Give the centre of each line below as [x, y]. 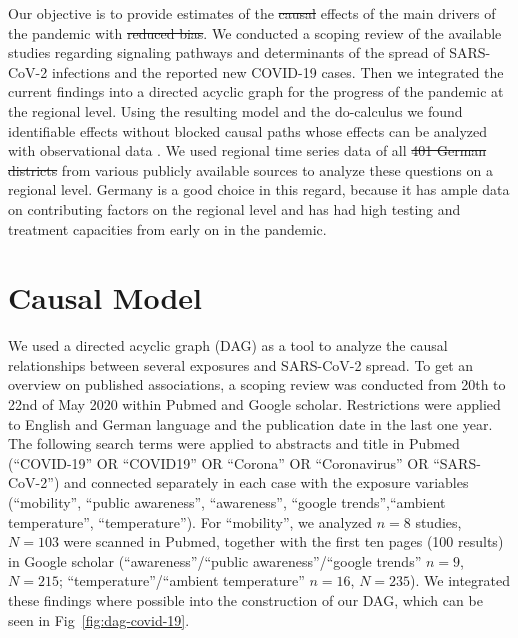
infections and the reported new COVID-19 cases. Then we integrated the [277, 71]
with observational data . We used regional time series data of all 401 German [247, 150]
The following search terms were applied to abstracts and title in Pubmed [234, 443]
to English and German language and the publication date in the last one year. [250, 423]
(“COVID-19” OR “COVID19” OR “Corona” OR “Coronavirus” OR [218, 462]
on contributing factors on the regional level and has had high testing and [234, 208]
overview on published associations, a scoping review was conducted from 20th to [257, 384]
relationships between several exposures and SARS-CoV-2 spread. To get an [241, 364]
